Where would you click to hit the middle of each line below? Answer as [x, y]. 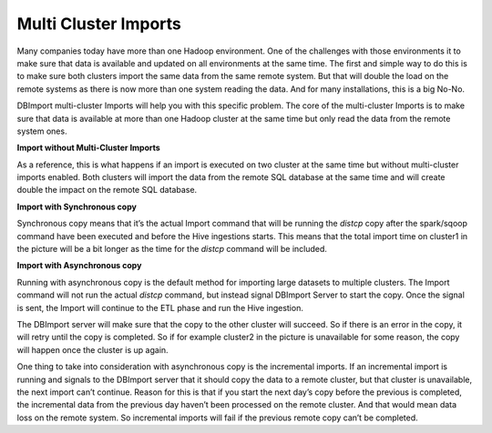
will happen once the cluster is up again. [92, 349]
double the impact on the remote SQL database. [107, 190]
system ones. [42, 131]
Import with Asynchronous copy [79, 266]
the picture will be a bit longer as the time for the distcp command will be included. [172, 249]
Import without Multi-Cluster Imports [89, 148]
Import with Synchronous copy [77, 206]
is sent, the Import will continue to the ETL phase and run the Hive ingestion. [160, 307]
